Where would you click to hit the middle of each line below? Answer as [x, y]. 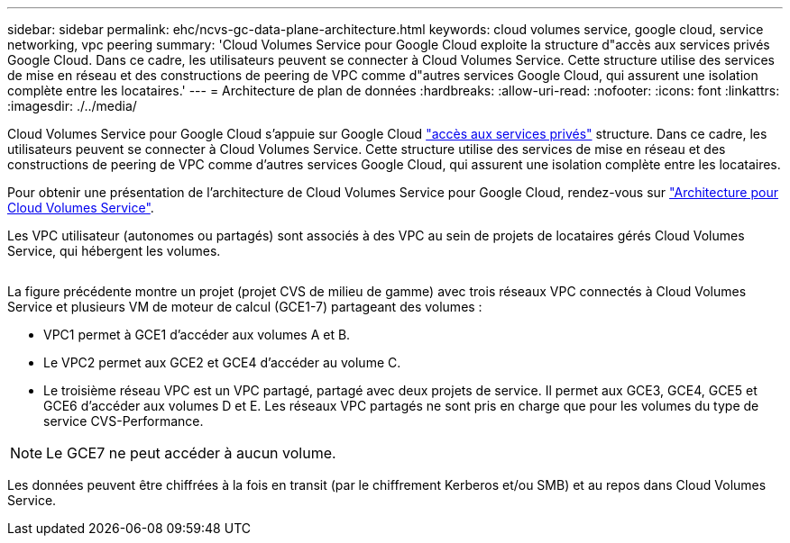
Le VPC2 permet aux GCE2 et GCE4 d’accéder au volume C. [222, 362]
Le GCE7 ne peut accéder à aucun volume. [191, 453]
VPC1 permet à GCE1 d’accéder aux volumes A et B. [197, 335]
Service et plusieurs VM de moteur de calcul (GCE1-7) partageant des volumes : [245, 307]
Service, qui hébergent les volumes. [114, 251]
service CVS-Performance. [124, 421]
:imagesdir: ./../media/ [72, 106]
